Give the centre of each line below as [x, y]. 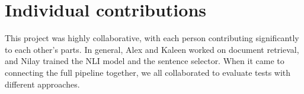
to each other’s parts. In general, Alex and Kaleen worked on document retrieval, [152, 49]
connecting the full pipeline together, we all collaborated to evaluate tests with [148, 72]
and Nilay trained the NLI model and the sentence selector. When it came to [145, 61]
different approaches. [42, 84]
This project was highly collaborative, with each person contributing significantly [152, 38]
